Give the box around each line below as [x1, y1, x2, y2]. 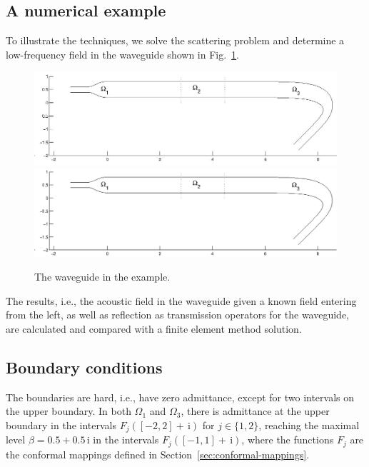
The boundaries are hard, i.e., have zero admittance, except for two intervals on [6, 389, 355, 404]
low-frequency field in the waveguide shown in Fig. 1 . [6, 46, 239, 61]
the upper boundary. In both [6, 403, 131, 418]
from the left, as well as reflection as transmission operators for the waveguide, [6, 307, 350, 322]
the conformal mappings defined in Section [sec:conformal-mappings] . [6, 446, 310, 461]
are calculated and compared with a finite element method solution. [6, 321, 302, 336]
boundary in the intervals [6, 417, 116, 432]
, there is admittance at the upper [181, 403, 330, 418]
